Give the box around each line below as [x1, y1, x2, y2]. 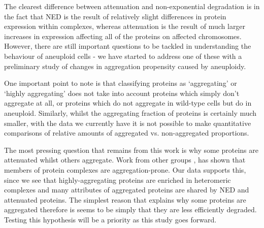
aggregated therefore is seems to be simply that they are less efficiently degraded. [4, 204, 257, 215]
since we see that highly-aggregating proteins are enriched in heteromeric [4, 174, 231, 185]
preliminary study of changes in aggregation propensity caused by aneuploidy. [4, 60, 246, 71]
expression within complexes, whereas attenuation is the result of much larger [4, 21, 246, 31]
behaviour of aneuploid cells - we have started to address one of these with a [4, 50, 242, 61]
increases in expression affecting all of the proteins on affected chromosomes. [4, 30, 242, 41]
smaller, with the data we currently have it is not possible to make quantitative [4, 117, 251, 128]
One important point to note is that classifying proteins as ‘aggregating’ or [4, 78, 237, 88]
